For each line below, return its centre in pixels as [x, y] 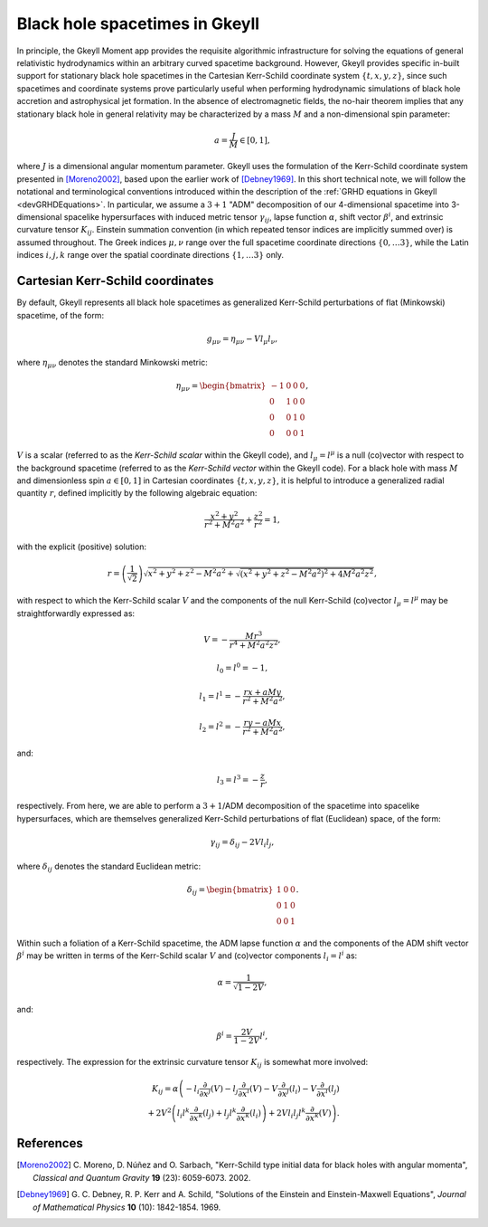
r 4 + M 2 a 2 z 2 [254, 644]
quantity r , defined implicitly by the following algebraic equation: [137, 493]
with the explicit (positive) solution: [81, 547]
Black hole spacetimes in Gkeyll [138, 24]
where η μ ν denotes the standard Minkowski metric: [112, 364]
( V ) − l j [225, 1089]
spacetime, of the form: [60, 315]
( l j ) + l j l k [219, 1113]
